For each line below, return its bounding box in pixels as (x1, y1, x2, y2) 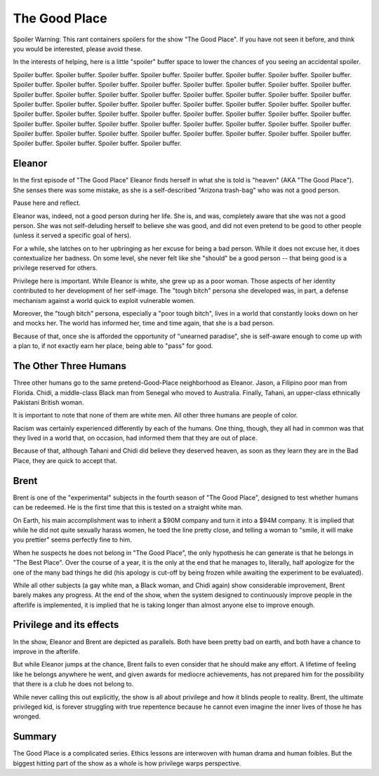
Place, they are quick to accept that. (13, 456, 117, 464)
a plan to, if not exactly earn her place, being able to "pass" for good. (13, 342, 213, 350)
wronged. (13, 712, 41, 721)
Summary (13, 730, 57, 743)
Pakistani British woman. (13, 398, 84, 406)
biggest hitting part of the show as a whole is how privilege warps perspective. (13, 758, 241, 768)
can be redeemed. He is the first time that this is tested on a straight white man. (13, 503, 244, 511)
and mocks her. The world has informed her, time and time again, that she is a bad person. (13, 319, 274, 328)
